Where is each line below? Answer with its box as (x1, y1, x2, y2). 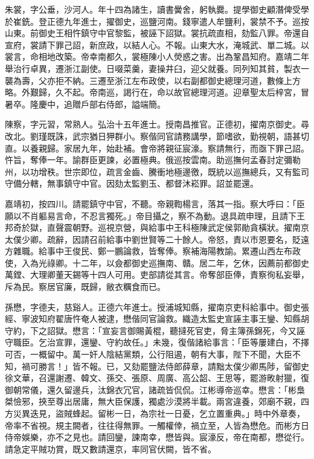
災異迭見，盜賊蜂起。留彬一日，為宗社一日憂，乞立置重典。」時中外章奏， (13, 407, 305, 419)
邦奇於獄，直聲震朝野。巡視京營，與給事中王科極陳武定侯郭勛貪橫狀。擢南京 (5, 221, 309, 234)
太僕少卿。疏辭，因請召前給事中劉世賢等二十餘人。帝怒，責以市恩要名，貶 (5, 233, 301, 245)
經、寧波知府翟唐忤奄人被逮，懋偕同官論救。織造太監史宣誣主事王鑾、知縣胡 (5, 312, 309, 325)
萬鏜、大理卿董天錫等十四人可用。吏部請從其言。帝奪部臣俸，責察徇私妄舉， (5, 268, 309, 281)
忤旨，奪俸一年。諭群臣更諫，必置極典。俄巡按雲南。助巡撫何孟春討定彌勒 (5, 153, 301, 166)
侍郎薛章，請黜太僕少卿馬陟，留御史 (165, 359, 309, 372)
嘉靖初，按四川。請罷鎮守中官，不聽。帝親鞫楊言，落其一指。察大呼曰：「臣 (5, 197, 305, 210)
